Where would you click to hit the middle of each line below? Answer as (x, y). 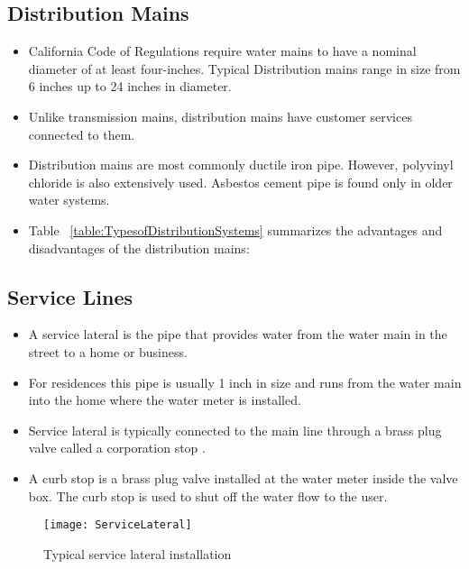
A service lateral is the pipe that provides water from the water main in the (238, 334)
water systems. (69, 200)
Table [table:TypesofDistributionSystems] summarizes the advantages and (235, 229)
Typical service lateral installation (138, 553)
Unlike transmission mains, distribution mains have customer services (220, 116)
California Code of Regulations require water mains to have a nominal (222, 51)
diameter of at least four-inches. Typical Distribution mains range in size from (244, 68)
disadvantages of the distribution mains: (139, 248)
